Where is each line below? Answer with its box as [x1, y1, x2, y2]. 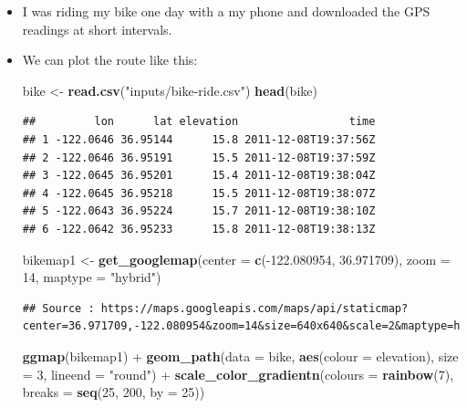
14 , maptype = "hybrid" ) [22, 267, 161, 287]
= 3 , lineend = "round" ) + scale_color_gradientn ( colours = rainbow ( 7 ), [22, 364, 454, 383]
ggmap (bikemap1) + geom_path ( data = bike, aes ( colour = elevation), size [22, 346, 459, 365]
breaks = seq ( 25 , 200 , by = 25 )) [22, 382, 205, 402]
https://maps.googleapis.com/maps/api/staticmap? [100, 301, 409, 315]
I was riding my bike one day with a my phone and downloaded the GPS [22, 2, 431, 20]
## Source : [22, 301, 95, 315]
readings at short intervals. [22, 19, 172, 38]
